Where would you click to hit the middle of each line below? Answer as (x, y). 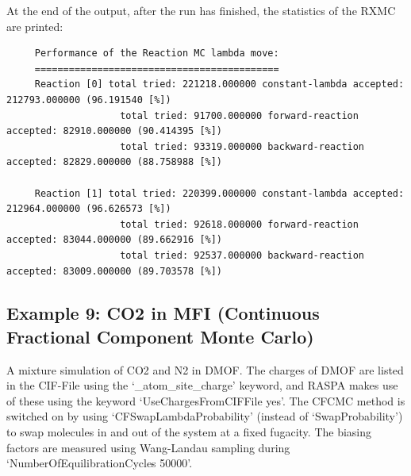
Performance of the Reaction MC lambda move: (157, 54)
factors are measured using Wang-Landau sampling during (148, 447)
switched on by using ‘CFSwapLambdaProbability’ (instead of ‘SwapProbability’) (205, 416)
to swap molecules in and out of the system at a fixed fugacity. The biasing (189, 432)
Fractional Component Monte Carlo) (160, 336)
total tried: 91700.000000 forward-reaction (239, 115)
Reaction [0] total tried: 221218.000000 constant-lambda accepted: (219, 84)
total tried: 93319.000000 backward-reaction (242, 146)
